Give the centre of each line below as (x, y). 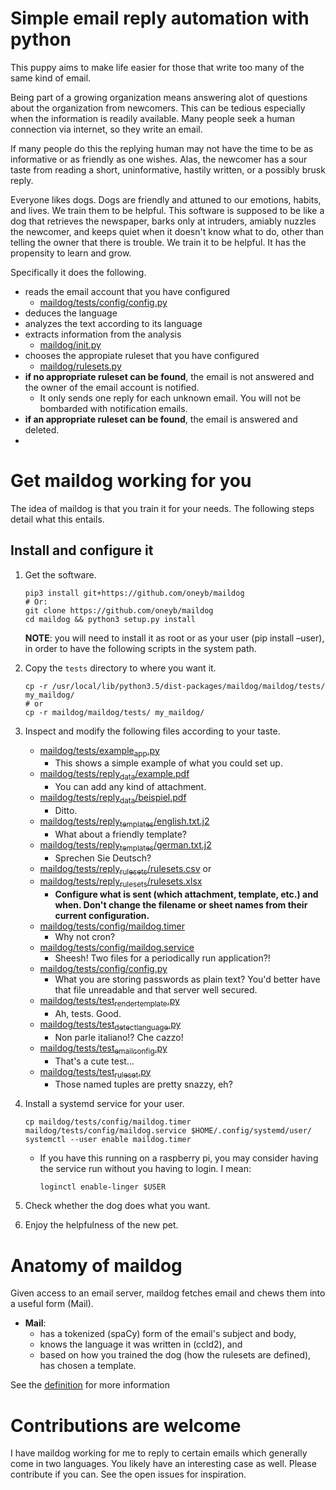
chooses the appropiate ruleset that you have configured (142, 355)
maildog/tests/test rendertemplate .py (109, 1002)
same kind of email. (51, 78)
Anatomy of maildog (96, 1265)
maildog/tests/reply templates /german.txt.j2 (125, 845)
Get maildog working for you (131, 481)
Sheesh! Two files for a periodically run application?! (162, 958)
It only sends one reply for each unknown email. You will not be (170, 398)
